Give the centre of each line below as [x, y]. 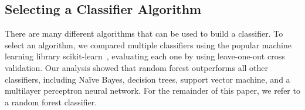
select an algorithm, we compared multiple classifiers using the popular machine [148, 45]
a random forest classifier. [51, 102]
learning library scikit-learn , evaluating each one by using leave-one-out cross [145, 56]
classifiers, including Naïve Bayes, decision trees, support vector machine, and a [148, 79]
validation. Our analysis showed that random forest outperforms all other [137, 67]
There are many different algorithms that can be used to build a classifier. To [144, 33]
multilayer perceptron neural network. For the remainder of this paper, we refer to [152, 91]
